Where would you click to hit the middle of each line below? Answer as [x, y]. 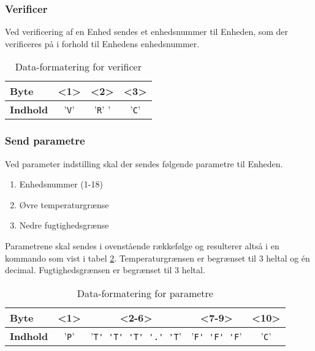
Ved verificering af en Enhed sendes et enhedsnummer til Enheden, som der [147, 32]
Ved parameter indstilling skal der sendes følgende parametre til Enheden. [144, 163]
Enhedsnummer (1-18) [61, 184]
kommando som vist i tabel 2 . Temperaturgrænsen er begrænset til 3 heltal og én [157, 258]
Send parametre [45, 141]
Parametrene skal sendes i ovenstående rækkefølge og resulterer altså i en [142, 246]
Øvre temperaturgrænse [64, 204]
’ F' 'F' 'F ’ [217, 336]
